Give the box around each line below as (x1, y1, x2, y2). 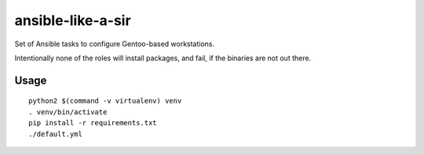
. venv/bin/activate (28, 107, 108, 117)
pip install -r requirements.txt (28, 118, 157, 128)
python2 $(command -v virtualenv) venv (28, 96, 182, 106)
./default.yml (28, 129, 82, 139)
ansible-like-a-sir (14, 12, 131, 29)
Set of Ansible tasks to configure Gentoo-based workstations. (14, 39, 215, 49)
